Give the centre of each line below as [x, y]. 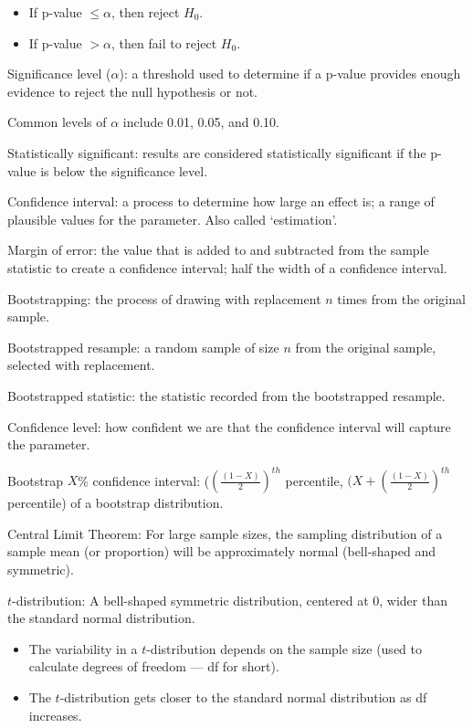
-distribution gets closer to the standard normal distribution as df [243, 696]
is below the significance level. [124, 170]
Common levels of [57, 122]
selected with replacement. [81, 365]
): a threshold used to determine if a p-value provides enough [290, 74]
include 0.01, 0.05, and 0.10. [201, 122]
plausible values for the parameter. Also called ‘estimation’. [173, 219]
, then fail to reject [164, 42]
